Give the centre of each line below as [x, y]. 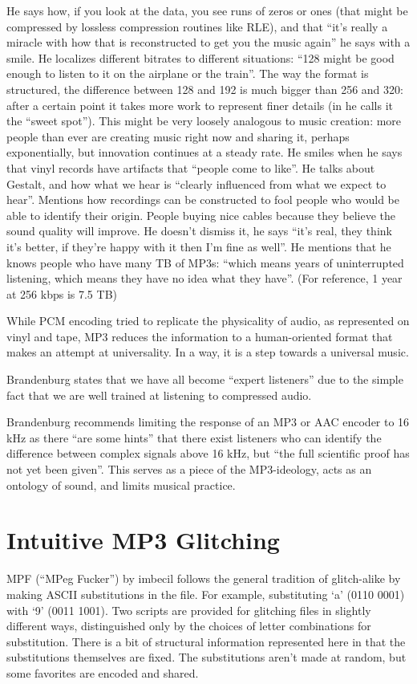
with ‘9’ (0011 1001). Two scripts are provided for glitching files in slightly [189, 610]
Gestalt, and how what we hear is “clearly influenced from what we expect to [196, 183]
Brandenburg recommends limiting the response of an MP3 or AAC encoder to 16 [208, 422]
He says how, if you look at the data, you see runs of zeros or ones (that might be [207, 10]
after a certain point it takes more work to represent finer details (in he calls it [200, 105]
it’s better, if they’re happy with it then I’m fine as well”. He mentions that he [199, 246]
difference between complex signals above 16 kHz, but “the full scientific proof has [208, 453]
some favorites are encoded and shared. [103, 672]
